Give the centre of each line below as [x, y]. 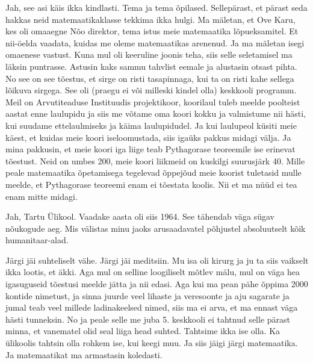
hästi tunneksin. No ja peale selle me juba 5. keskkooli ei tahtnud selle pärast [148, 319]
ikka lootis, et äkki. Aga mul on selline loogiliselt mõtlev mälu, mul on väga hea [153, 272]
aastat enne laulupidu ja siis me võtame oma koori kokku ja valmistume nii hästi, [156, 113]
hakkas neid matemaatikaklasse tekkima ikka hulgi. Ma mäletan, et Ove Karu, [150, 19]
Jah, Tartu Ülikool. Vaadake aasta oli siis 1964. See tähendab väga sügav [140, 216]
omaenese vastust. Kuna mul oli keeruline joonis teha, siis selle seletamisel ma [149, 54]
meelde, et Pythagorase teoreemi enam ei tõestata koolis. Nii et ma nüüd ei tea [151, 184]
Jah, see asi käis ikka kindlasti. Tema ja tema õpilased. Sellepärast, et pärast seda [156, 7]
